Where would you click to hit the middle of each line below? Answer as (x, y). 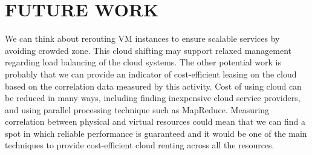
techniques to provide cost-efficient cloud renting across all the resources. (140, 145)
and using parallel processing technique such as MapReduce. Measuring (137, 109)
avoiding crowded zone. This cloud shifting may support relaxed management (148, 50)
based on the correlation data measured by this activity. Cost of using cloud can (153, 86)
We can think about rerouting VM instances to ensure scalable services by (142, 38)
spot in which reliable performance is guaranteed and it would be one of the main (156, 133)
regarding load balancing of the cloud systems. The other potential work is (143, 62)
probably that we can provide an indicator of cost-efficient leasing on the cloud (151, 74)
